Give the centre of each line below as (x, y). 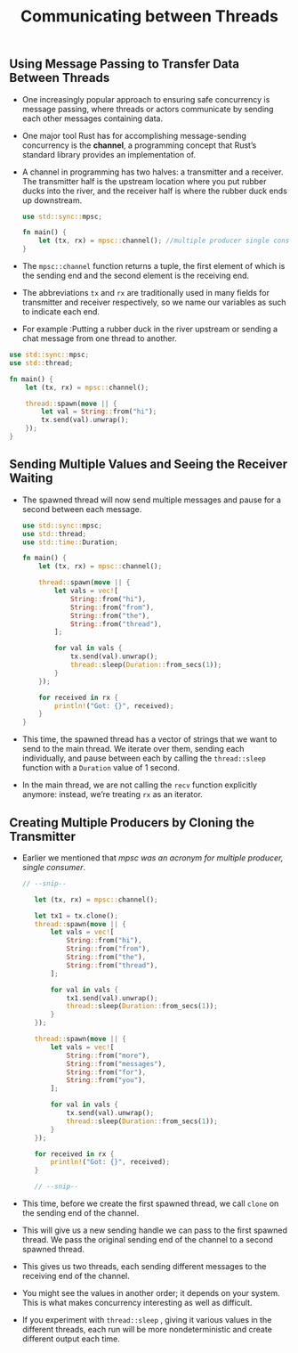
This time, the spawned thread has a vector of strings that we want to (149, 739)
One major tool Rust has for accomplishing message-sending (134, 135)
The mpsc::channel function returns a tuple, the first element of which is (153, 266)
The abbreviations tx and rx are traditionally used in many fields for (145, 293)
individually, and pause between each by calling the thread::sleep (144, 758)
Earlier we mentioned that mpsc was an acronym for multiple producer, (153, 858)
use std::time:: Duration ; (70, 542)
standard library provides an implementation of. (109, 154)
